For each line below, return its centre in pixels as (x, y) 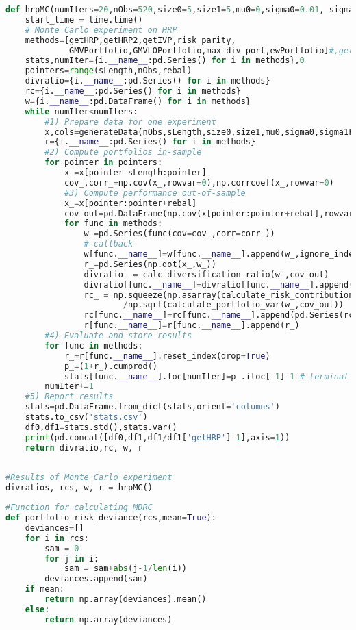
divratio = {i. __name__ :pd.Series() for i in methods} (148, 81)
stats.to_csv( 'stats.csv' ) (86, 417)
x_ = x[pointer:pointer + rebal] (130, 203)
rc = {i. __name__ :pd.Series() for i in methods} (133, 91)
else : (37, 609)
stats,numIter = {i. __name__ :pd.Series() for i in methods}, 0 (165, 61)
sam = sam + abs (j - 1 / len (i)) (125, 569)
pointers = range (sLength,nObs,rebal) (109, 71)
